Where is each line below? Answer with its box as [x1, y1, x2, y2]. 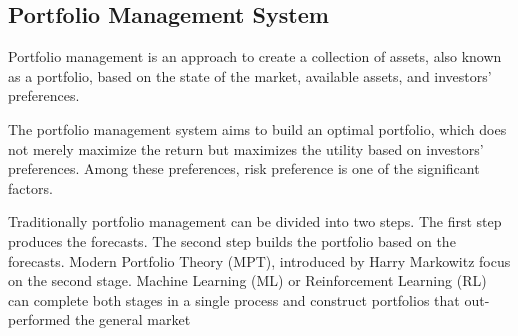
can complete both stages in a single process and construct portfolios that [8, 289, 460, 310]
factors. [8, 177, 53, 198]
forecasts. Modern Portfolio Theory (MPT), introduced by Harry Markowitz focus [8, 250, 511, 271]
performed [8, 309, 71, 330]
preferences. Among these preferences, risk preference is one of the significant [8, 158, 480, 179]
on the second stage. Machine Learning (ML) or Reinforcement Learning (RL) [8, 270, 487, 291]
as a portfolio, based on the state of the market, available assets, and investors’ [8, 65, 492, 86]
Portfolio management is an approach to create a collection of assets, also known [8, 46, 502, 67]
